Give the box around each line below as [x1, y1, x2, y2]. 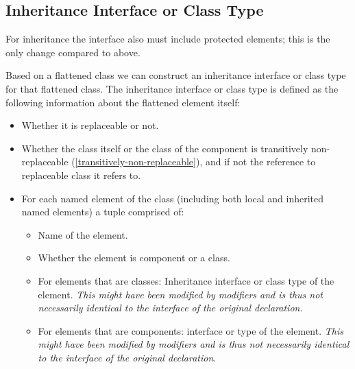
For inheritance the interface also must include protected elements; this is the [5, 32, 330, 46]
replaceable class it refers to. [21, 167, 141, 182]
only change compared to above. [5, 45, 140, 59]
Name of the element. [38, 227, 128, 241]
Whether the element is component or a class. [38, 250, 230, 265]
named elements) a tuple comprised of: [21, 204, 184, 219]
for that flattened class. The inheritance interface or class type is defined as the [5, 81, 339, 95]
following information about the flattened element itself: [5, 95, 241, 109]
